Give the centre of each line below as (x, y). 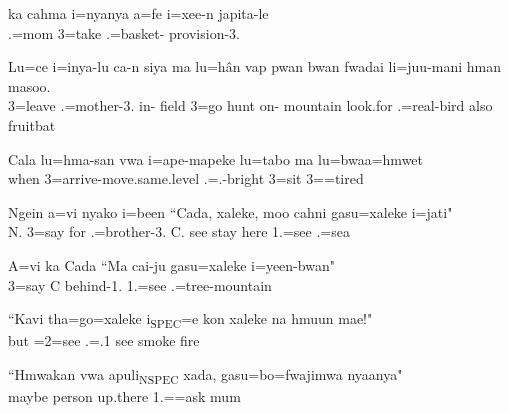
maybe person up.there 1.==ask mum (124, 395)
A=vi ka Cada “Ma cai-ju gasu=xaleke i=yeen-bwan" (171, 264)
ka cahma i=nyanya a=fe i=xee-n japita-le (138, 13)
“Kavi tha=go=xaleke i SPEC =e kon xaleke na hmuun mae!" (190, 319)
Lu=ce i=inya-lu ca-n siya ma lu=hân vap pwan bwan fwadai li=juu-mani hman (255, 66)
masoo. (29, 85)
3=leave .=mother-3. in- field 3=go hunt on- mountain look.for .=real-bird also (250, 105)
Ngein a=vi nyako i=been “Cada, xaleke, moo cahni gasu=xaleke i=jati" (230, 211)
